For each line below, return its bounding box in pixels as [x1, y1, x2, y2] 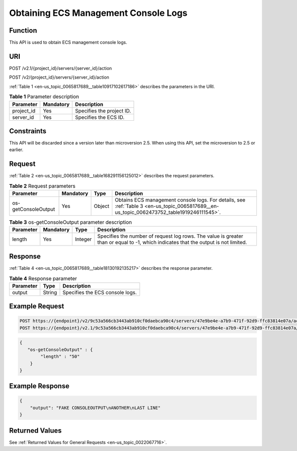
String [43, 289, 57, 296]
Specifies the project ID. [75, 107, 131, 114]
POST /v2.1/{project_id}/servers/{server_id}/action [9, 65, 112, 71]
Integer [75, 236, 92, 243]
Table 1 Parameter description [9, 93, 79, 100]
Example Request [9, 302, 64, 310]
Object [94, 203, 110, 210]
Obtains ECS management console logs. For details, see [114, 197, 246, 203]
